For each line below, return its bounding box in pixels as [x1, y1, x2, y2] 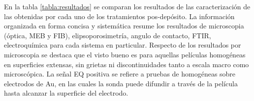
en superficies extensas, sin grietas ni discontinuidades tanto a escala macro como [4, 59, 249, 69]
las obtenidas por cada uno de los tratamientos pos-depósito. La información [4, 11, 235, 21]
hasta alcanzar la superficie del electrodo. [4, 88, 128, 98]
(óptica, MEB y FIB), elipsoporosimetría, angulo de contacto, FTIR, [4, 30, 211, 40]
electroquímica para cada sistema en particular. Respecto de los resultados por [4, 40, 241, 50]
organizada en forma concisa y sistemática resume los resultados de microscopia [4, 21, 244, 31]
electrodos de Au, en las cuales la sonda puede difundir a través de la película [4, 78, 238, 88]
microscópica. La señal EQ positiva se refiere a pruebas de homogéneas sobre [4, 69, 236, 79]
